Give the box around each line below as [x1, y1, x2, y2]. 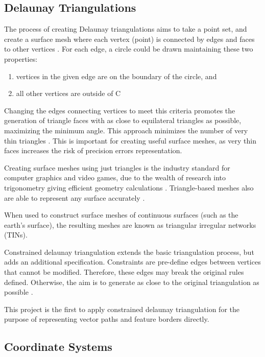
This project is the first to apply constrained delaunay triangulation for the [4, 303, 240, 314]
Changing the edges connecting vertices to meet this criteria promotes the [4, 105, 235, 115]
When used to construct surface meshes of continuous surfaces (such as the [4, 209, 238, 220]
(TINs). [4, 229, 28, 240]
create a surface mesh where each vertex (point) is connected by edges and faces [4, 33, 255, 44]
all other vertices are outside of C [16, 88, 121, 99]
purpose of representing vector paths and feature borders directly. [4, 314, 209, 324]
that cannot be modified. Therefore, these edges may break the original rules [4, 267, 244, 277]
